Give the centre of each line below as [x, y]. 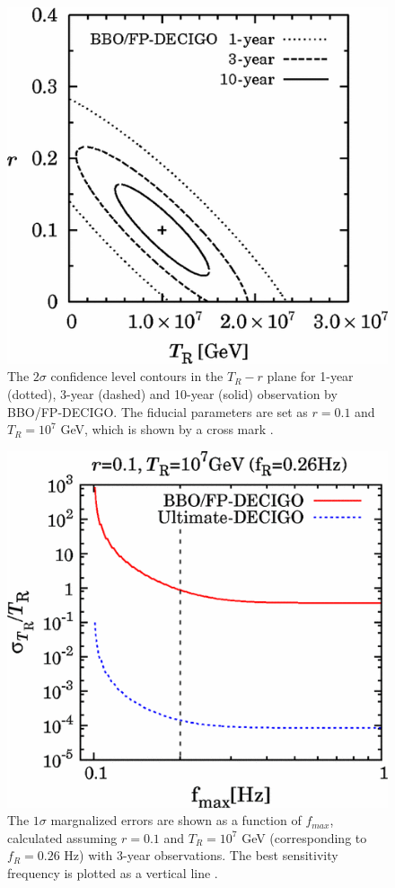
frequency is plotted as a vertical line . [113, 873]
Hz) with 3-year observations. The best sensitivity [201, 855]
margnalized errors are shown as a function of [176, 820]
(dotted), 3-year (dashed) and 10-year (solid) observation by [172, 394]
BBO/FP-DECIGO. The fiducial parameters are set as [158, 411]
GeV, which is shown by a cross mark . [167, 429]
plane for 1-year [310, 376]
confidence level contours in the [137, 376]
